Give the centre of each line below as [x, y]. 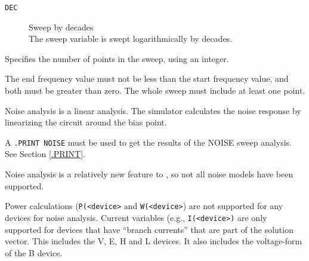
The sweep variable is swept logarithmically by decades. [131, 39]
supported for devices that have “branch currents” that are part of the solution [149, 229]
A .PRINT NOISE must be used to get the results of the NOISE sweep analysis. [148, 142]
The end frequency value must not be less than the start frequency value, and [147, 79]
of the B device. [34, 252]
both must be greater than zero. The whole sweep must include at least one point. [155, 90]
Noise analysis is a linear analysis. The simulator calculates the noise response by [153, 110]
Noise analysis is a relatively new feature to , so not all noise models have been [149, 174]
